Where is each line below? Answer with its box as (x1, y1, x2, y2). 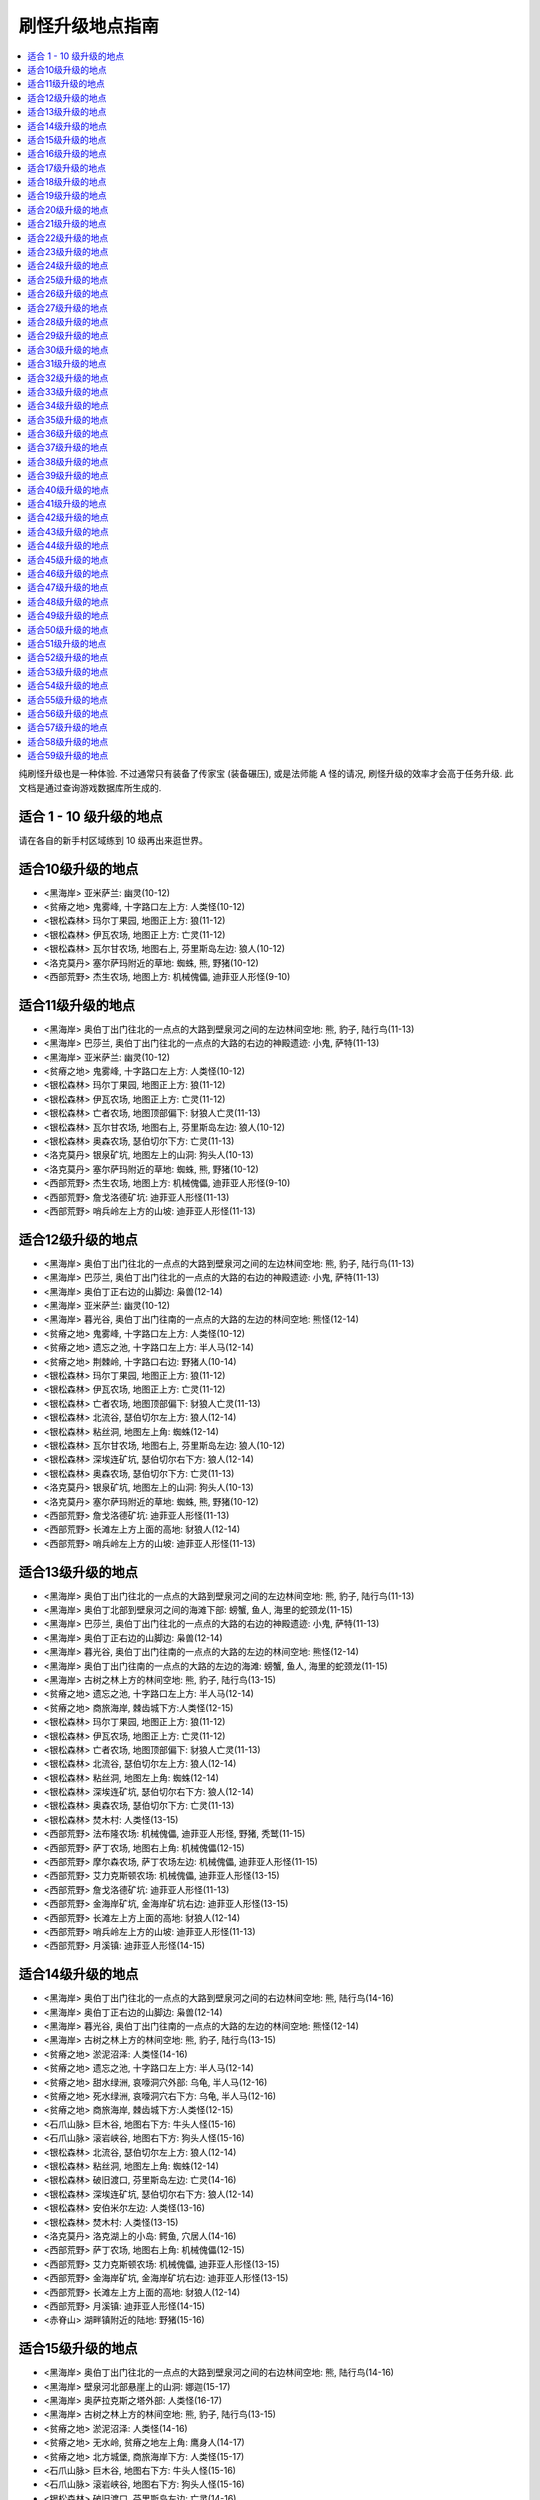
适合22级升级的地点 (27, 231, 109, 244)
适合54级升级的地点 (27, 680, 109, 692)
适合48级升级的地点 (27, 595, 109, 607)
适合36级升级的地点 (27, 428, 109, 440)
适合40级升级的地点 (27, 483, 109, 495)
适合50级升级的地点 (27, 623, 109, 635)
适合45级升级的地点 (27, 553, 109, 565)
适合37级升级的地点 (27, 441, 109, 454)
